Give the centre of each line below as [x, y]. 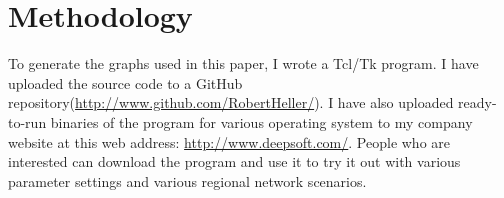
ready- [477, 102]
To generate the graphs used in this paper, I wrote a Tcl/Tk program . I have [243, 63]
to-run [27, 121]
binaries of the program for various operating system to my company [261, 121]
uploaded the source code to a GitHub [125, 82]
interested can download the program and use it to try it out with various [234, 161]
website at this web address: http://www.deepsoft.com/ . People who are [229, 141]
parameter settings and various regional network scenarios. [187, 180]
